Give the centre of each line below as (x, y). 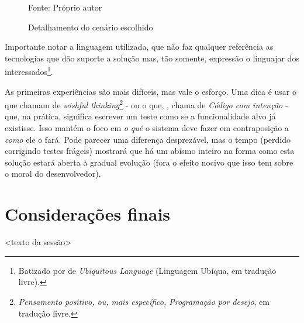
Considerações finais (88, 214)
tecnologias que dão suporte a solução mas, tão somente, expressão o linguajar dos (152, 58)
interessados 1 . (29, 71)
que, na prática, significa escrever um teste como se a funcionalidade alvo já (140, 116)
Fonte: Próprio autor (65, 7)
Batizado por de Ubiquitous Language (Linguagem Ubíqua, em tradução (147, 270)
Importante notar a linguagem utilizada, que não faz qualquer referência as (139, 47)
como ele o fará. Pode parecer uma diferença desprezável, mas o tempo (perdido (148, 139)
